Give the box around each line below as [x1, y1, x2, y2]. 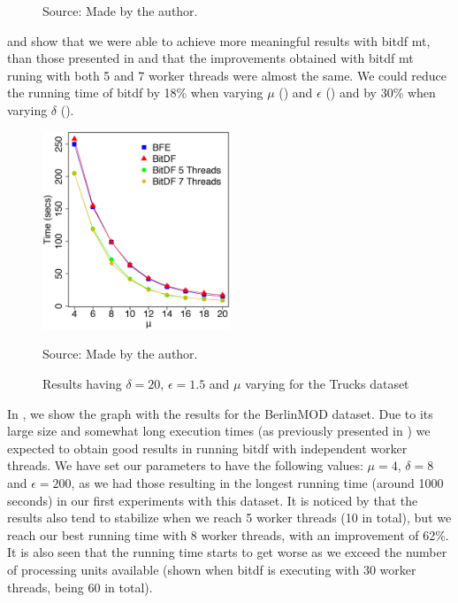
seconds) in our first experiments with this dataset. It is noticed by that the [7, 491, 418, 509]
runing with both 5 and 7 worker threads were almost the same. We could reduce [7, 66, 447, 84]
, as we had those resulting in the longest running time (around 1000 [71, 474, 444, 492]
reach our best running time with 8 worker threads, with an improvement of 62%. [7, 525, 449, 544]
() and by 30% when [325, 83, 436, 102]
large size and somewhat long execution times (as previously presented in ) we [7, 421, 431, 440]
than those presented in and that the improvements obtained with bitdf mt [7, 49, 414, 67]
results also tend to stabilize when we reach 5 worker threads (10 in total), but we [7, 508, 452, 527]
